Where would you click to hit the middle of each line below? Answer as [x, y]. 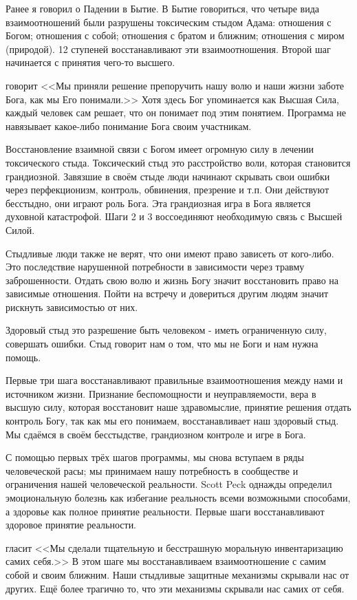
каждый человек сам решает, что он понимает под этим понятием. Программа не [176, 112]
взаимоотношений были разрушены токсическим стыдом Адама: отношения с [169, 22]
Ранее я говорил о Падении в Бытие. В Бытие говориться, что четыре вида [163, 8]
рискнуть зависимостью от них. [72, 307]
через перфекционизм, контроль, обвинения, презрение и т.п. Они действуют [167, 190]
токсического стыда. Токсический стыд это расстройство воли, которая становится [178, 162]
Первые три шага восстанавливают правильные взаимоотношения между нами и [174, 380]
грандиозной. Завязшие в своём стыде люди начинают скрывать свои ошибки [168, 176]
